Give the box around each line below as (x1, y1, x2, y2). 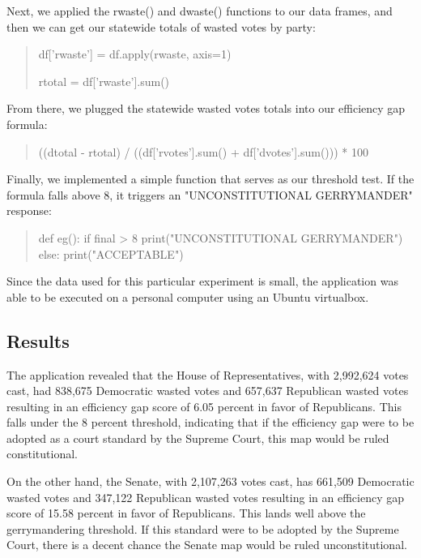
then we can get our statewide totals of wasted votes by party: (6, 18, 316, 35)
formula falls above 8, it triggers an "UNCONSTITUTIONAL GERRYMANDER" (6, 186, 413, 203)
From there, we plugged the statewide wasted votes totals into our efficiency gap (6, 100, 406, 117)
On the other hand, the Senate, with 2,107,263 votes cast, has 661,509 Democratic (6, 473, 415, 490)
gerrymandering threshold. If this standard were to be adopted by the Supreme (6, 520, 399, 537)
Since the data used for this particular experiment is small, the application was (6, 273, 398, 290)
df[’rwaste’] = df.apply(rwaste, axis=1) (38, 45, 232, 62)
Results (6, 328, 70, 353)
